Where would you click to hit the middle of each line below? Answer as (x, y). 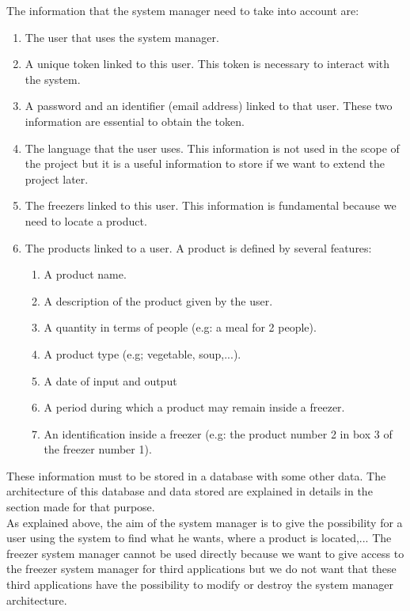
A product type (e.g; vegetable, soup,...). (142, 353)
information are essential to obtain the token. (135, 121)
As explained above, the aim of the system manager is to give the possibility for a (205, 522)
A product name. (85, 274)
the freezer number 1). (98, 449)
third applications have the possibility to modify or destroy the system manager (200, 584)
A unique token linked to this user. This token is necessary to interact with (207, 64)
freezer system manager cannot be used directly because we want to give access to (205, 553)
